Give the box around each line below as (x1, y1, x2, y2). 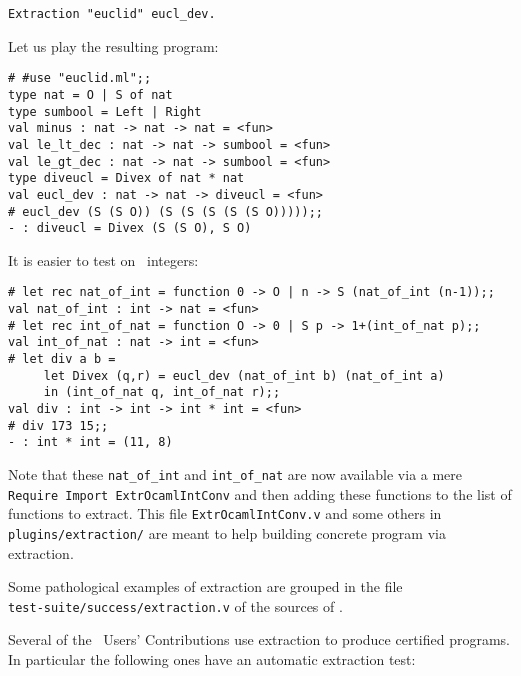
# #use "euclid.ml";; (8, 71, 152, 86)
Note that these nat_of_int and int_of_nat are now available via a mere (8, 463, 463, 484)
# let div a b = (8, 352, 116, 367)
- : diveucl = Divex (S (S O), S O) (8, 221, 252, 236)
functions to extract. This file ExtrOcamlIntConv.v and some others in (8, 503, 442, 524)
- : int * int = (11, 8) (8, 435, 173, 450)
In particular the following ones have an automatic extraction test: (8, 649, 416, 670)
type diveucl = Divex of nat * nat (8, 171, 245, 186)
